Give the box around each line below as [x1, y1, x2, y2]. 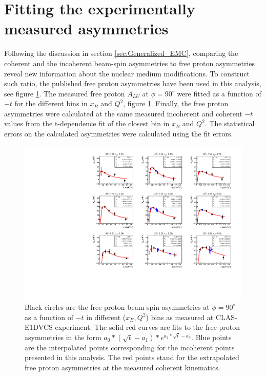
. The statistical [204, 118, 255, 129]
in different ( [86, 311, 126, 322]
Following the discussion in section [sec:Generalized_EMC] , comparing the [4, 48, 238, 58]
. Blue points [191, 331, 232, 342]
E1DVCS [25, 322, 53, 332]
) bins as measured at [146, 311, 214, 322]
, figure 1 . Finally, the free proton [123, 98, 229, 109]
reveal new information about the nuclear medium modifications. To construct [4, 68, 250, 78]
